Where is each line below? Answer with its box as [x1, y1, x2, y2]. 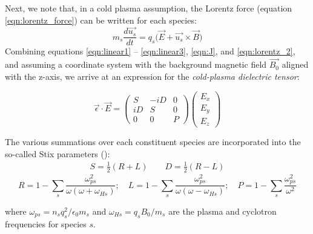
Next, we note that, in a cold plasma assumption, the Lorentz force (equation [5, 2, 292, 14]
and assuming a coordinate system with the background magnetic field [5, 58, 267, 71]
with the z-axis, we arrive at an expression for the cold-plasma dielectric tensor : [5, 70, 300, 82]
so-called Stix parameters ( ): [5, 147, 110, 160]
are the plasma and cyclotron [168, 204, 277, 217]
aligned [282, 58, 309, 71]
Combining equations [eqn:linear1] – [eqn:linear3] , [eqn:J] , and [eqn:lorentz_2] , [5, 45, 295, 57]
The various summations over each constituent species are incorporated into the [5, 135, 301, 148]
